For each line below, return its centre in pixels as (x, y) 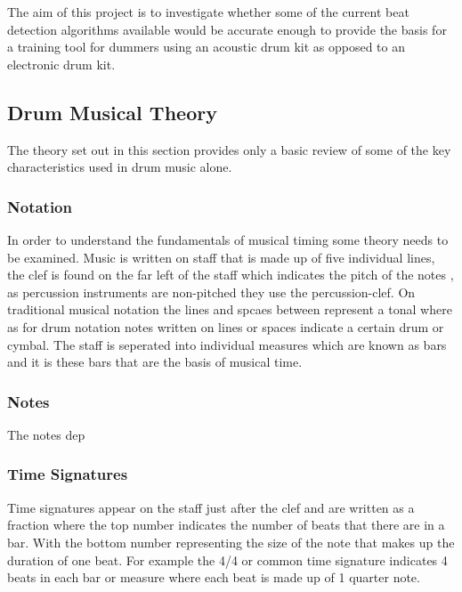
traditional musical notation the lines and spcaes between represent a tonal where (230, 309)
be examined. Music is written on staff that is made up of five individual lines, (221, 257)
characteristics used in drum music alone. (120, 167)
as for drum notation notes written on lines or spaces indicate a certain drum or (226, 326)
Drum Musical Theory (112, 112)
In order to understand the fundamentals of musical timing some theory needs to (228, 239)
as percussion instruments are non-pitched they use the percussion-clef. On (211, 292)
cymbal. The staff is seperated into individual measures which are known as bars (227, 344)
